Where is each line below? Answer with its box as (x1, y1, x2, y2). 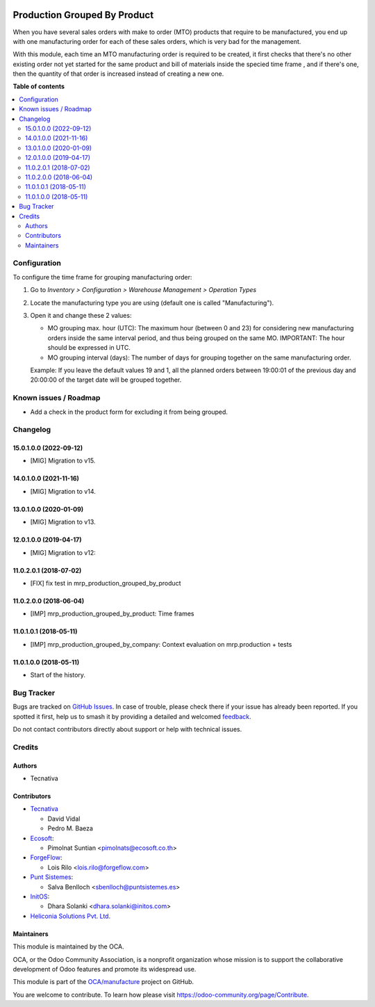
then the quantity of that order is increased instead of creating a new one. (12, 70, 224, 78)
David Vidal (47, 814, 81, 823)
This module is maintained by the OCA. (12, 942, 124, 951)
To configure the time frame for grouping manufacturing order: (12, 273, 192, 281)
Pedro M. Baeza (47, 824, 94, 832)
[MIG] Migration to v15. (30, 456, 96, 465)
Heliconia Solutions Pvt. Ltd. (30, 912, 111, 920)
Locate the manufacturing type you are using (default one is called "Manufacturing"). (30, 298, 274, 307)
